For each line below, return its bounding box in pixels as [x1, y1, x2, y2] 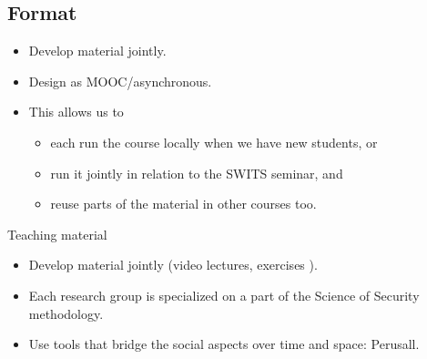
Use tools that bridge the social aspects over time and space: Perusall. [28, 334, 420, 354]
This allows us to [28, 102, 124, 121]
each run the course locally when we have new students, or [50, 132, 378, 151]
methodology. [28, 303, 104, 323]
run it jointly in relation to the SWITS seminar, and [50, 163, 343, 182]
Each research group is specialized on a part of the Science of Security [28, 285, 420, 304]
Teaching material [7, 224, 107, 243]
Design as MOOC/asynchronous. [28, 71, 212, 90]
